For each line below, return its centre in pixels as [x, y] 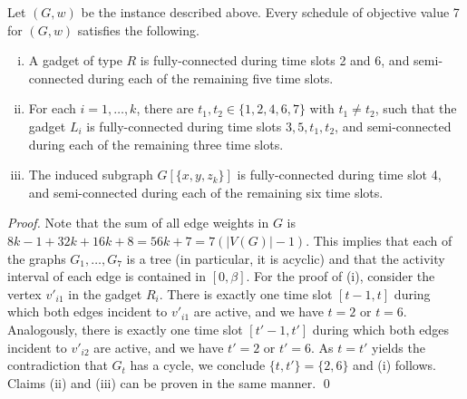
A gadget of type [75, 60]
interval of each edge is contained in [107, 276]
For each [52, 108]
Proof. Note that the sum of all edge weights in [138, 223]
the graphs [37, 258]
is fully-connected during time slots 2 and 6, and [275, 60]
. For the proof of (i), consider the [341, 276]
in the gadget [105, 293]
